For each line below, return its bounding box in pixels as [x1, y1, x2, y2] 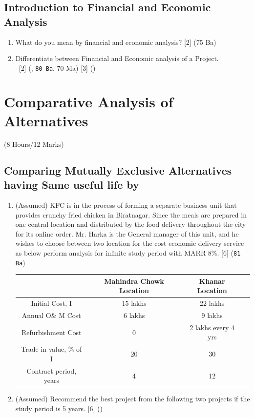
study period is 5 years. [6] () [15, 403, 103, 413]
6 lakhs [123, 310, 145, 320]
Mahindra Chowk [104, 276, 164, 286]
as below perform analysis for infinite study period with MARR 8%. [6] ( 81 [15, 247, 241, 258]
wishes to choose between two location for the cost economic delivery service [15, 238, 244, 248]
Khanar [199, 276, 225, 286]
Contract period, [26, 365, 77, 376]
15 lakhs [122, 298, 147, 308]
